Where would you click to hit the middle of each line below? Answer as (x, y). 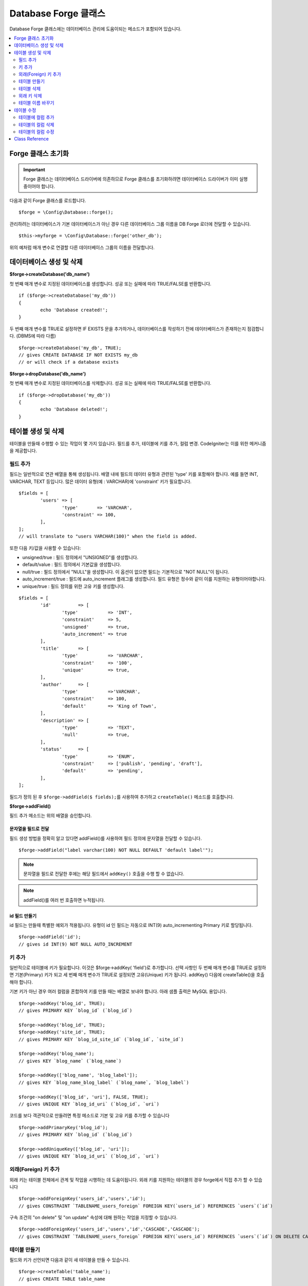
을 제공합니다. (23, 451)
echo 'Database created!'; (74, 310)
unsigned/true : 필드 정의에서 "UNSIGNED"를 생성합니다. (80, 558)
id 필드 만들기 (23, 916)
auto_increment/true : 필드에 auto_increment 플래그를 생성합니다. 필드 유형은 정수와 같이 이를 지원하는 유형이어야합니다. (144, 579)
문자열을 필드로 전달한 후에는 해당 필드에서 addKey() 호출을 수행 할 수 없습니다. (104, 873)
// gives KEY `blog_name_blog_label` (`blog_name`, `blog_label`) (104, 1082)
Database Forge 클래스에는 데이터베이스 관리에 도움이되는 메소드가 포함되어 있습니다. (95, 29)
